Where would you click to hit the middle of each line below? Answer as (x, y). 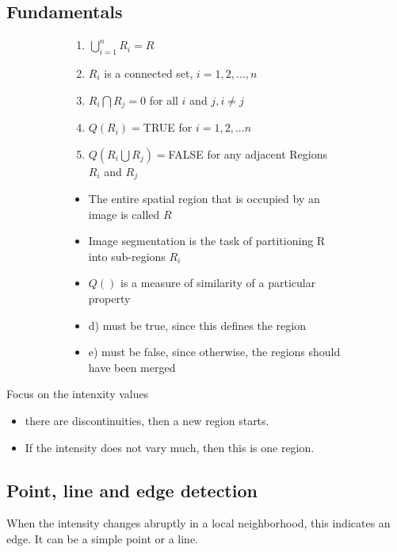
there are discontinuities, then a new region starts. (147, 421)
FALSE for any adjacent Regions (248, 153)
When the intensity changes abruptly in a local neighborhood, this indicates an (198, 523)
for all (164, 100)
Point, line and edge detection (132, 490)
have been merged (132, 367)
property (109, 299)
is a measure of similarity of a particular (218, 283)
